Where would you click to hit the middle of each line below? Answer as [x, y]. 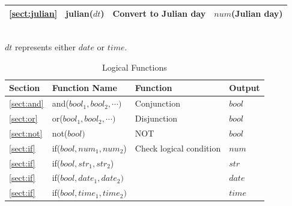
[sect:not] [26, 133]
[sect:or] [23, 118]
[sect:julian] [33, 13]
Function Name [84, 88]
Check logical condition [178, 148]
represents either [45, 47]
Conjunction [157, 103]
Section [25, 88]
